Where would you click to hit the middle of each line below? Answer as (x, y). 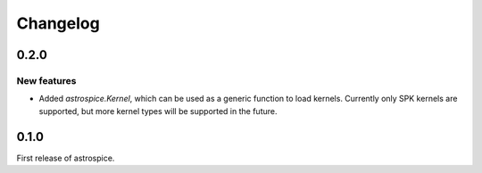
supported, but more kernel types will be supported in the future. (158, 111)
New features (46, 80)
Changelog (58, 23)
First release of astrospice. (66, 158)
